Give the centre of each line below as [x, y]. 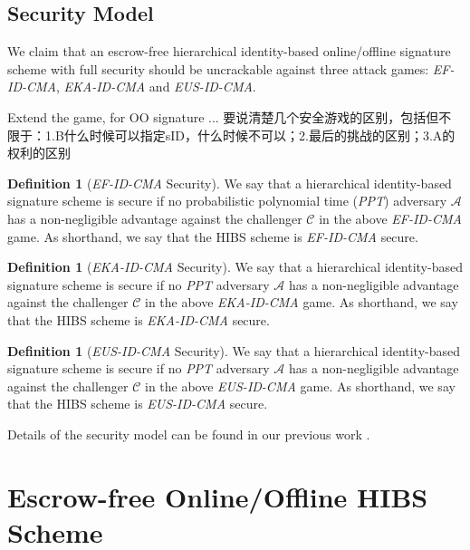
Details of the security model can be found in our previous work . [189, 434]
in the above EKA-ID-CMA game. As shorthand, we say [301, 302]
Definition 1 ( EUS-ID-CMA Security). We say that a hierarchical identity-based [234, 350]
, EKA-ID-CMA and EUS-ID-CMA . [156, 87]
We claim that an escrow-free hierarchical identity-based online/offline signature [229, 51]
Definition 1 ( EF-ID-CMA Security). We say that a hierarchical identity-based [230, 183]
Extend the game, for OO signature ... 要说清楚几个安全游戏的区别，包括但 [223, 116]
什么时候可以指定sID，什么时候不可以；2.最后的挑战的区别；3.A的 [259, 135]
